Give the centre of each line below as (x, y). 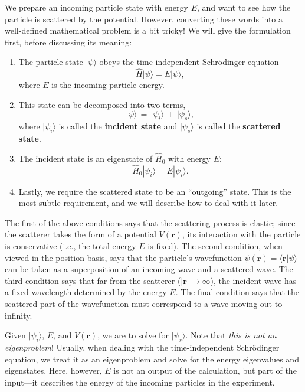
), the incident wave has (253, 280)
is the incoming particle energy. (108, 85)
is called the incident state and (118, 126)
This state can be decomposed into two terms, (102, 104)
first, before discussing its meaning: (68, 42)
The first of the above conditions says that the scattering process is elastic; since (150, 222)
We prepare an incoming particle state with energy (96, 7)
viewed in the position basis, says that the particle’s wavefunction (123, 257)
